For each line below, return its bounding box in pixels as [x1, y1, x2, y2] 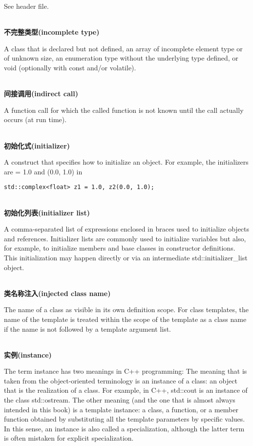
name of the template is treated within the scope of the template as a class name [4, 314, 247, 324]
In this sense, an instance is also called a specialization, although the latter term [4, 423, 245, 433]
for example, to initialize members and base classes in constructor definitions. [4, 243, 235, 253]
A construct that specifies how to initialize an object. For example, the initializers [4, 157, 249, 167]
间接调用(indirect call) [4, 88, 79, 99]
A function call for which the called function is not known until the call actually [4, 105, 244, 115]
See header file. [4, 1, 49, 11]
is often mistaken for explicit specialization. [4, 433, 134, 443]
